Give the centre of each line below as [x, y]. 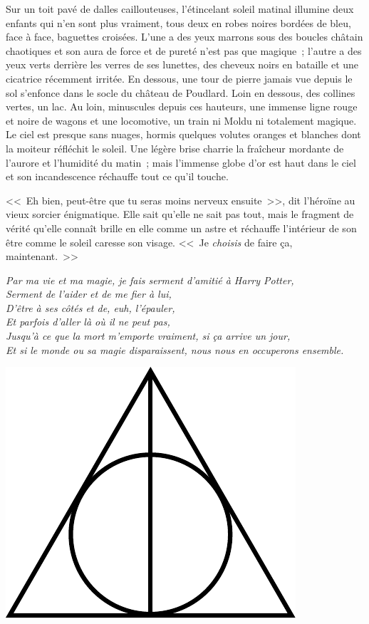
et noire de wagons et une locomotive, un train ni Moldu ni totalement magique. [181, 120]
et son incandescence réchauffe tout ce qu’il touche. [117, 176]
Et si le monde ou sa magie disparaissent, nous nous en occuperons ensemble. [175, 349]
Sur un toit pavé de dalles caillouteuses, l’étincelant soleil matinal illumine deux [180, 9]
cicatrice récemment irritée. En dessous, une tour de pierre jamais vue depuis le [179, 78]
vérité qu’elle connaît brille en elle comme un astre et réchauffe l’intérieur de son [181, 228]
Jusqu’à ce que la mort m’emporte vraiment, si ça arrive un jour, [148, 336]
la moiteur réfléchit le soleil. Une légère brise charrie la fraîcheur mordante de [175, 148]
